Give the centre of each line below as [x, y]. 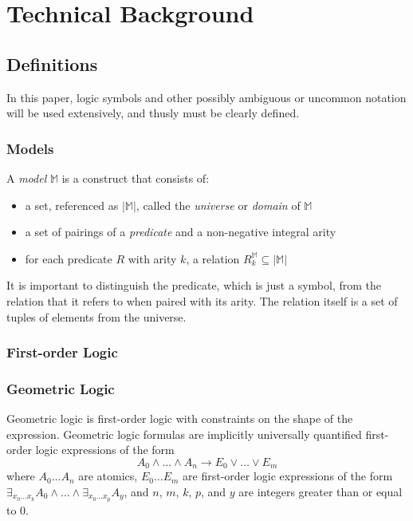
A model [27, 178]
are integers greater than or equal [321, 492]
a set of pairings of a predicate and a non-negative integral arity [181, 232]
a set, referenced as [72, 205]
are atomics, [108, 476]
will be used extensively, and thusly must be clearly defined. [153, 113]
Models [30, 148]
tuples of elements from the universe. [96, 316]
